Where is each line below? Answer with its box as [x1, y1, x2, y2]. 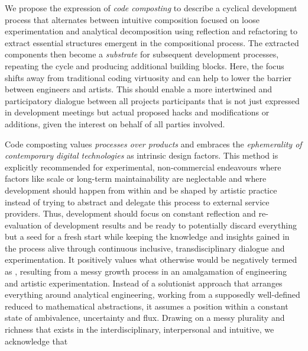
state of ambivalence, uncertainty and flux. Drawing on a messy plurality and [5, 311, 285, 324]
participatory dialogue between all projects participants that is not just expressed [5, 94, 300, 107]
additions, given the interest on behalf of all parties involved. [5, 117, 225, 130]
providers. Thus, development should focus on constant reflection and [5, 207, 256, 220]
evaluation [5, 218, 42, 231]
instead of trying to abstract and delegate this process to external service [5, 195, 270, 208]
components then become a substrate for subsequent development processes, [5, 48, 279, 60]
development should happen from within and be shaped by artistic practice [5, 183, 277, 196]
